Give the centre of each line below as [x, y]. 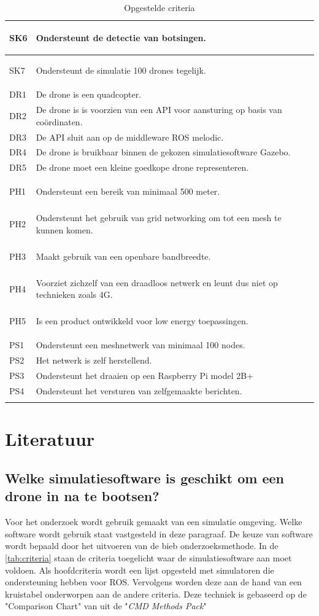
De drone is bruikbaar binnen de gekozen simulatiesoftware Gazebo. [163, 152]
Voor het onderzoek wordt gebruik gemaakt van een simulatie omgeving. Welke [154, 522]
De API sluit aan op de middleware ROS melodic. [130, 137]
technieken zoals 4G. [74, 294]
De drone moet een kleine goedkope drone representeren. [142, 167]
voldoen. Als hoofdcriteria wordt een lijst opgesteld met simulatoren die [140, 570]
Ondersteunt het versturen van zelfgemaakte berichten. [139, 390]
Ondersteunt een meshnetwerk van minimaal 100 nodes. [140, 345]
